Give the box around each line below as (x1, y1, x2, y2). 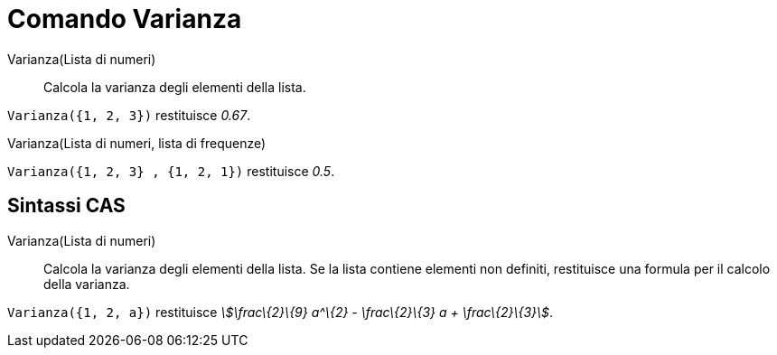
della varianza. (43, 276, 130, 292)
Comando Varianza (7, 4, 242, 34)
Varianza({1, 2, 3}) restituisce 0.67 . (7, 107, 251, 123)
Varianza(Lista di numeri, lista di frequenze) (7, 135, 267, 151)
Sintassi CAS (7, 194, 126, 218)
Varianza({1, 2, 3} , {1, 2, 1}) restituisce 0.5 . (7, 163, 335, 179)
